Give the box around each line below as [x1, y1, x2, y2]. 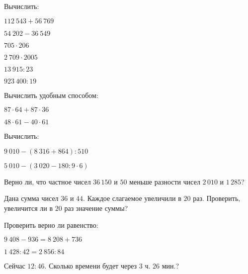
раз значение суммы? [64, 202, 128, 213]
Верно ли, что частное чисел [4, 176, 91, 186]
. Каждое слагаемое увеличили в [83, 193, 181, 203]
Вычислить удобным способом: [4, 90, 98, 100]
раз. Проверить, [193, 193, 241, 203]
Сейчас [4, 261, 25, 271]
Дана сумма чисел [4, 193, 59, 203]
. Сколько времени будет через [44, 261, 137, 271]
